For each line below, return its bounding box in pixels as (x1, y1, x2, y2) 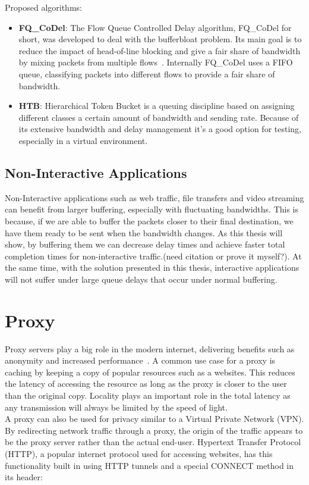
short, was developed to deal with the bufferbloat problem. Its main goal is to (18, 33, 302, 45)
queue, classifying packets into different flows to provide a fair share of (18, 67, 275, 80)
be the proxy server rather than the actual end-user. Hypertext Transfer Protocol (5, 436, 301, 448)
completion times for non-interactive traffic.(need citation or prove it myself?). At (5, 249, 302, 262)
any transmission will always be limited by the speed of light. (5, 400, 228, 413)
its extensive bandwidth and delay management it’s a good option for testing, (18, 123, 301, 135)
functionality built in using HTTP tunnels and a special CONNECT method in (5, 459, 294, 471)
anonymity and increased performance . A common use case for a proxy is (5, 354, 276, 367)
